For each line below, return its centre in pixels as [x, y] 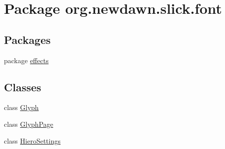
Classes [23, 87]
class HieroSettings [32, 140]
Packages [27, 39]
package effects [26, 60]
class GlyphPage [29, 124]
